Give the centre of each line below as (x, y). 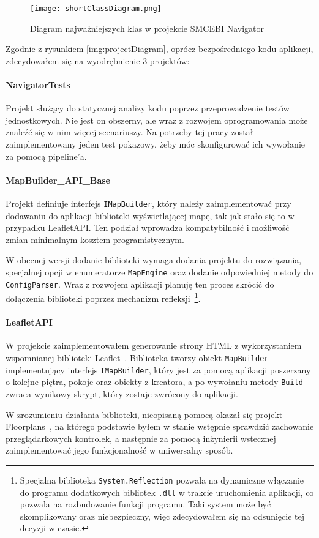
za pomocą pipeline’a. (46, 156)
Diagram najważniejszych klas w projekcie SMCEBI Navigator (147, 28)
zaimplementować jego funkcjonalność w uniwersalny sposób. (119, 450)
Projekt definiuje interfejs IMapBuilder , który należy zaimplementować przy (148, 203)
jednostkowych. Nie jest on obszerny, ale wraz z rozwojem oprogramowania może (157, 120)
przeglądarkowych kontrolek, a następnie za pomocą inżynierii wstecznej (141, 438)
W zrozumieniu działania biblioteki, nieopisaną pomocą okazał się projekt (144, 414)
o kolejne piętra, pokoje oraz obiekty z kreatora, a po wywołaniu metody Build (154, 382)
